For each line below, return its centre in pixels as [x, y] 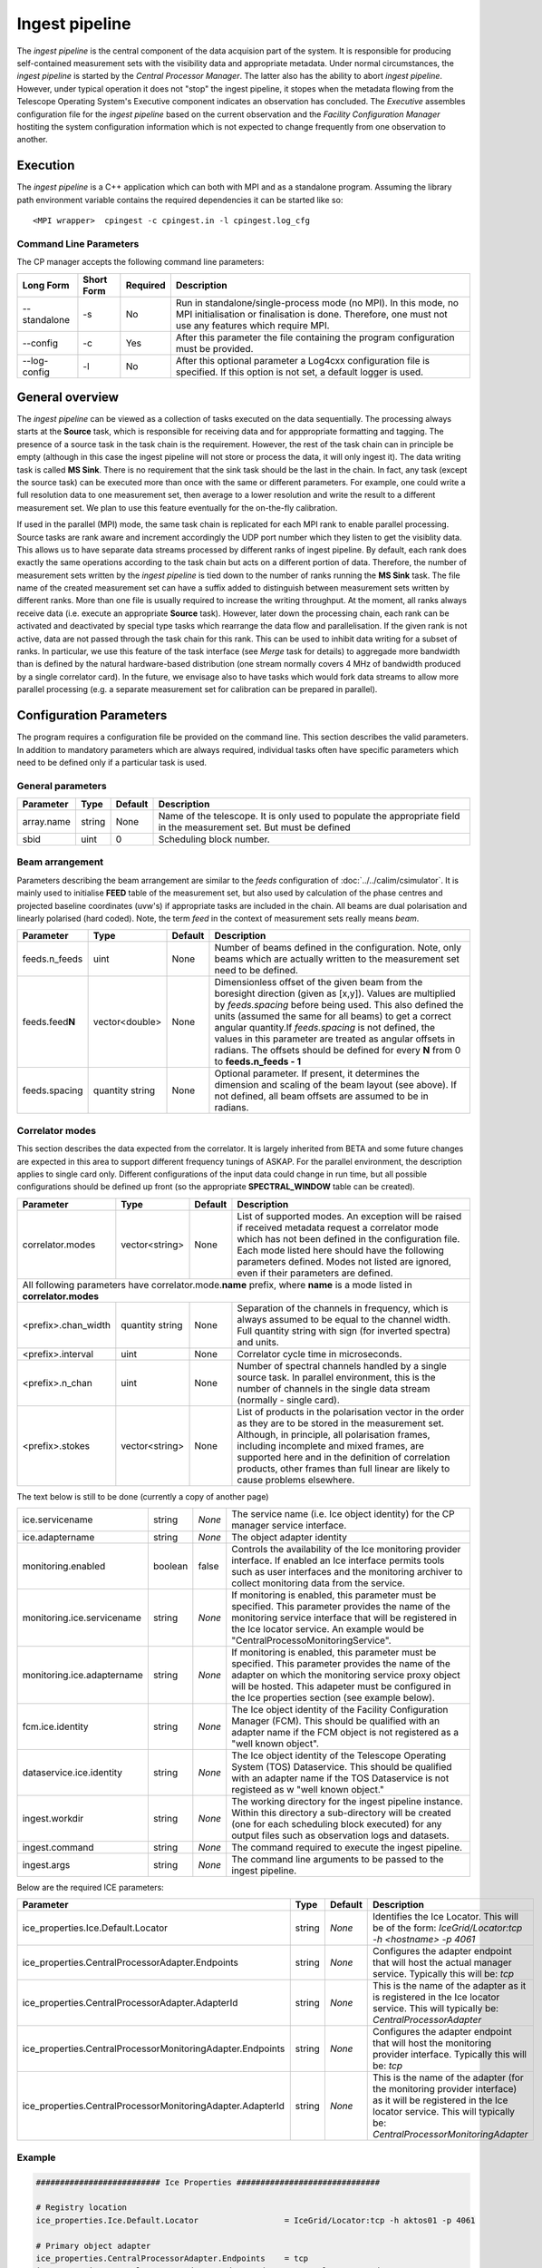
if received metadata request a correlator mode [338, 1227]
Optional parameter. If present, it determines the [317, 1073]
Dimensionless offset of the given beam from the [319, 982]
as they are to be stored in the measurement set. [340, 1422]
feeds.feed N [49, 1022]
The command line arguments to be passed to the [338, 1860]
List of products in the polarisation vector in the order [351, 1412]
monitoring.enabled [64, 1567]
